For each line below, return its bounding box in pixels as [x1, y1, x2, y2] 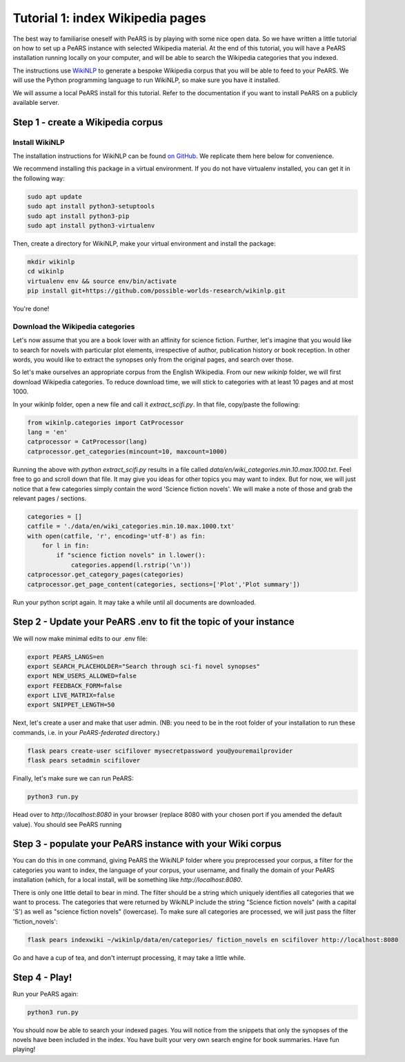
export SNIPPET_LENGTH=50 [27, 701, 115, 709]
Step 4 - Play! [12, 972, 72, 983]
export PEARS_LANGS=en [27, 653, 104, 660]
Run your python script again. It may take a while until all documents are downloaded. [12, 598, 257, 607]
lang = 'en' [27, 428, 68, 436]
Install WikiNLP [12, 137, 65, 147]
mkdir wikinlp [27, 257, 75, 266]
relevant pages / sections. [12, 494, 87, 502]
